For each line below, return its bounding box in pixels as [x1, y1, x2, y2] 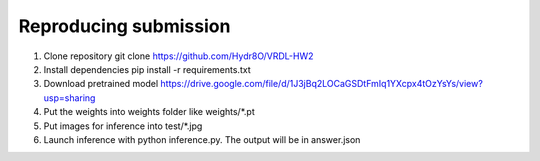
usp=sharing [43, 91, 96, 104]
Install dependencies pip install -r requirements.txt [43, 63, 251, 75]
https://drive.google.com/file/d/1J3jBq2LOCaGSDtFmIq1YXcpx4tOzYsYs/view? [160, 78, 484, 90]
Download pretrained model [43, 78, 159, 90]
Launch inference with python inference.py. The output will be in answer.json [43, 133, 361, 145]
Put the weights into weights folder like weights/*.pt [43, 106, 255, 118]
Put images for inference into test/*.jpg [43, 120, 203, 132]
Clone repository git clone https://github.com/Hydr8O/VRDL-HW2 [43, 50, 314, 62]
